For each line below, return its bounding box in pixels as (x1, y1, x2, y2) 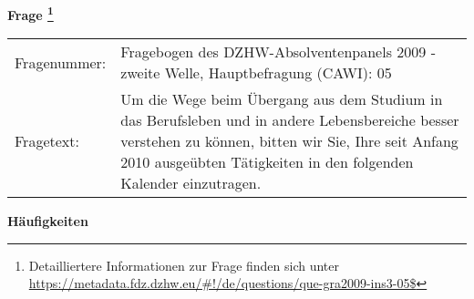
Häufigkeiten (7, 211, 88, 231)
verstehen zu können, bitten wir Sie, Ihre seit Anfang (120, 130, 459, 152)
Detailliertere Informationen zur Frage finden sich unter (28, 255, 340, 274)
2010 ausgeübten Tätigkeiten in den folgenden (120, 151, 414, 173)
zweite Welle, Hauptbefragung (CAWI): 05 (120, 62, 392, 84)
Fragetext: (15, 130, 79, 152)
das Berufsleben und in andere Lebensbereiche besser (120, 109, 459, 131)
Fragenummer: (15, 51, 107, 73)
